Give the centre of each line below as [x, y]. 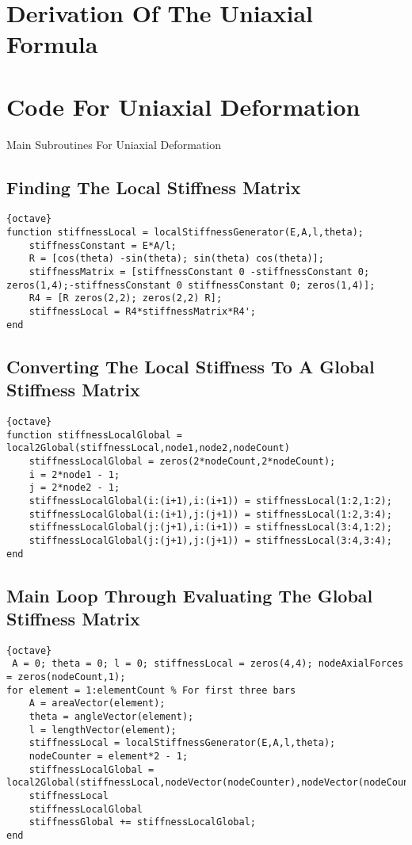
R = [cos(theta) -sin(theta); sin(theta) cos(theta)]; [176, 259]
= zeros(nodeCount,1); [66, 677]
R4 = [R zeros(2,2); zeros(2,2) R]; [126, 298]
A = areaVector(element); [97, 704]
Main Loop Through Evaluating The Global [190, 595]
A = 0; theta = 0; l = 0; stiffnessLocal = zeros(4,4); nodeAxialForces [208, 664]
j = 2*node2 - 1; [74, 488]
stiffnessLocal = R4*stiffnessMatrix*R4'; [142, 312]
